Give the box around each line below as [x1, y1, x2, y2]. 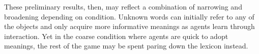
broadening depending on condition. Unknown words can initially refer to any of [4, 11, 254, 21]
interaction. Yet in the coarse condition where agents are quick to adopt [4, 30, 228, 41]
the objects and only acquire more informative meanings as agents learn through [4, 21, 255, 31]
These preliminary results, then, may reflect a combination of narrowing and [4, 1, 242, 11]
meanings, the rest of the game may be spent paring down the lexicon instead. [4, 40, 248, 51]
